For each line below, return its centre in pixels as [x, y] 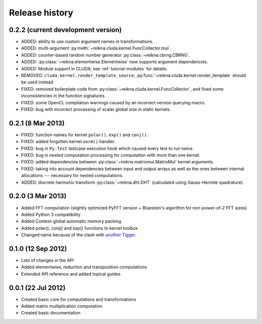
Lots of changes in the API [47, 260]
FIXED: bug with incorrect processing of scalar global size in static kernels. [96, 109]
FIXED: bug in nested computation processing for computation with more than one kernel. [111, 155]
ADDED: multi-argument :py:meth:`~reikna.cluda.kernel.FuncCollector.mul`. [96, 48]
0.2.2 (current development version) [65, 30]
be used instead [37, 82]
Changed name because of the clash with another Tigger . [79, 235]
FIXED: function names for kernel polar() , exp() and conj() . [84, 135]
